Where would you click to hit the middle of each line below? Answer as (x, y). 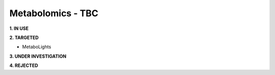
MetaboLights (37, 47)
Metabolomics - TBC (54, 13)
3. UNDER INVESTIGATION (38, 56)
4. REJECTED (24, 65)
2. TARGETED (24, 37)
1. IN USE (19, 28)
